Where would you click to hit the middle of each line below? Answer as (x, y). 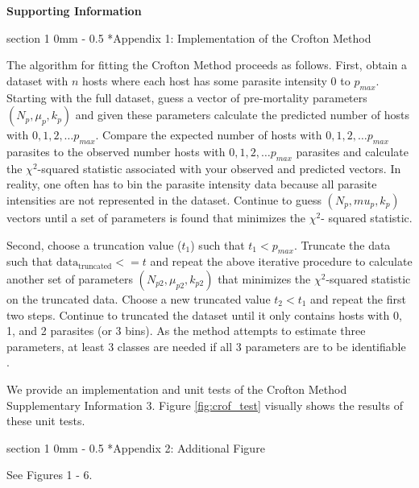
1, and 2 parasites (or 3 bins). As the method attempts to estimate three (186, 331)
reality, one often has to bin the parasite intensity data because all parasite (192, 184)
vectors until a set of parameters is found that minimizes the (156, 217)
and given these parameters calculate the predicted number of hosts (242, 115)
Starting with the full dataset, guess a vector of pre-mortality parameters (187, 97)
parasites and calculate (352, 151)
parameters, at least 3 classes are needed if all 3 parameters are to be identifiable (206, 346)
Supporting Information (74, 10)
